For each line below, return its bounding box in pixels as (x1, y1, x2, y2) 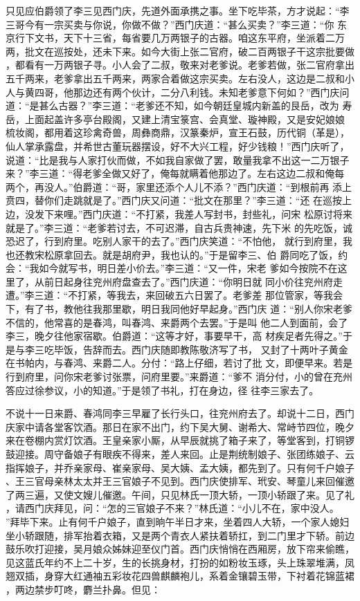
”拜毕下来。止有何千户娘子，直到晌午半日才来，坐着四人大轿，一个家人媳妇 (6, 514, 350, 528)
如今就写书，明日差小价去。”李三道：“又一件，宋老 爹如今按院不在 (39, 261, 338, 275)
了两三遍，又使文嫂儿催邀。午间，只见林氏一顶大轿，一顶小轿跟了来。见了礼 (6, 487, 354, 501)
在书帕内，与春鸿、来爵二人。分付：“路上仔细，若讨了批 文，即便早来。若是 (6, 355, 353, 370)
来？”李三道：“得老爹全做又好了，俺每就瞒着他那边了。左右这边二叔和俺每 (6, 166, 345, 181)
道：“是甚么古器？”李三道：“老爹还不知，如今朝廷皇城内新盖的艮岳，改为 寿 (6, 98, 352, 113)
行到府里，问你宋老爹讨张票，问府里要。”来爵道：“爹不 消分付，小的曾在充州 (6, 369, 352, 384)
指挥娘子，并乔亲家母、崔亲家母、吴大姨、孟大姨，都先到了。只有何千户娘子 (6, 460, 354, 474)
